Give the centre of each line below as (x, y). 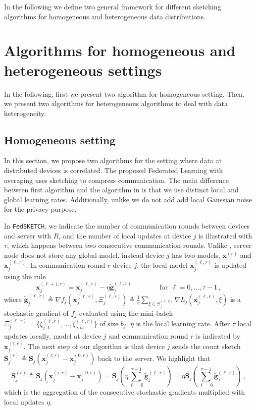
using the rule (25, 276)
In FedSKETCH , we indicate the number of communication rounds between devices (127, 226)
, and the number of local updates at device (125, 235)
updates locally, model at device (53, 336)
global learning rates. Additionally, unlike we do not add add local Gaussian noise (128, 199)
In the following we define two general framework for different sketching (113, 6)
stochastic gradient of (36, 313)
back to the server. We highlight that (154, 358)
